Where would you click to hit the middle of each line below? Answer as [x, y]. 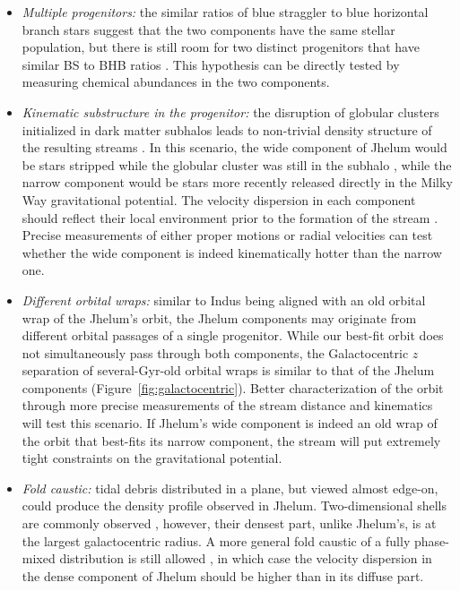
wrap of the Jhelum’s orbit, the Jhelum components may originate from [219, 317]
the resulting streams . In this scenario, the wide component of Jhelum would [234, 147]
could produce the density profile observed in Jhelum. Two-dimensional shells [234, 505]
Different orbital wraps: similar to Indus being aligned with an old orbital [224, 300]
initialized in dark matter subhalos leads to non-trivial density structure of [227, 129]
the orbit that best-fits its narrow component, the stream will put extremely [231, 440]
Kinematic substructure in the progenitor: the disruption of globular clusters [230, 111]
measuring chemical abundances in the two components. [176, 82]
